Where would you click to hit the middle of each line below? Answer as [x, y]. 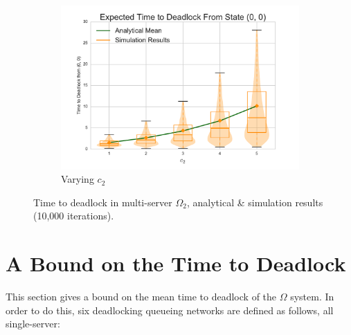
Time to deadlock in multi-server [103, 202]
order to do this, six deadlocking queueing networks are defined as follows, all [170, 310]
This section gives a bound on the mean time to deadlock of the [141, 296]
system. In [312, 296]
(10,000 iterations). [74, 216]
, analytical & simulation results [255, 202]
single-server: [33, 324]
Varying [78, 179]
